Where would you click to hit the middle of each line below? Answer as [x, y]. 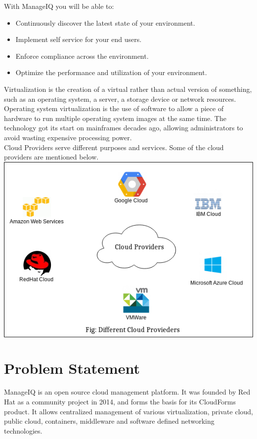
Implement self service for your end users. [79, 39]
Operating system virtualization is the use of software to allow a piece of [114, 108]
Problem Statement [72, 368]
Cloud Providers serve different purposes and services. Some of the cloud [114, 147]
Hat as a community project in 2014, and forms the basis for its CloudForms [120, 401]
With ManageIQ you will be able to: [59, 6]
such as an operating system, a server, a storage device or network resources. [120, 99]
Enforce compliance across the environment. [82, 56]
